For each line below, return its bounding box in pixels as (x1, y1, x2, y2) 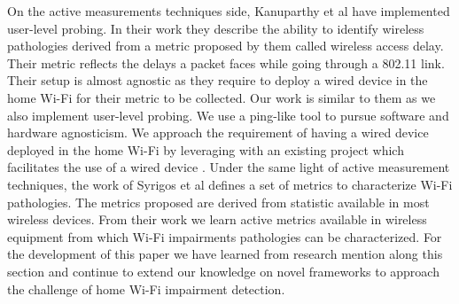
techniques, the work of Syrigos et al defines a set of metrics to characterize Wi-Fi (7, 175, 453, 193)
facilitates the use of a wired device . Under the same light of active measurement (7, 158, 450, 176)
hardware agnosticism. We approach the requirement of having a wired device (7, 123, 429, 142)
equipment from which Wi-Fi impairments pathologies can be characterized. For (7, 227, 442, 246)
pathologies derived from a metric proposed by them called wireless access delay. (7, 36, 444, 55)
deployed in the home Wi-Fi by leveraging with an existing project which (7, 140, 404, 159)
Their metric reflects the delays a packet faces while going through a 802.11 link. (7, 53, 445, 72)
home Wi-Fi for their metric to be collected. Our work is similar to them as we (7, 88, 436, 106)
